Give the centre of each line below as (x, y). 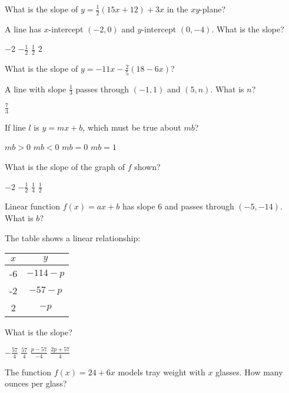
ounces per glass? (36, 383)
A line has (23, 29)
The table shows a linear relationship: (73, 237)
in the (177, 9)
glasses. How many (249, 372)
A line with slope (36, 89)
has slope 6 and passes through (178, 206)
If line (15, 127)
